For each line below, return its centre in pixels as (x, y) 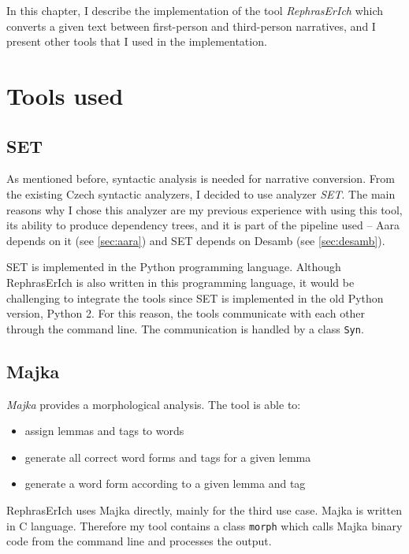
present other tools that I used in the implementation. (137, 41)
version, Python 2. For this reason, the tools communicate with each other (186, 313)
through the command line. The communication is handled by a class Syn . (185, 328)
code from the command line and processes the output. (139, 541)
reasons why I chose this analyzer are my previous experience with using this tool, (204, 209)
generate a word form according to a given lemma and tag (165, 483)
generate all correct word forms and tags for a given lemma (168, 457)
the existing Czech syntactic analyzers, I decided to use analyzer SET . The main (201, 193)
